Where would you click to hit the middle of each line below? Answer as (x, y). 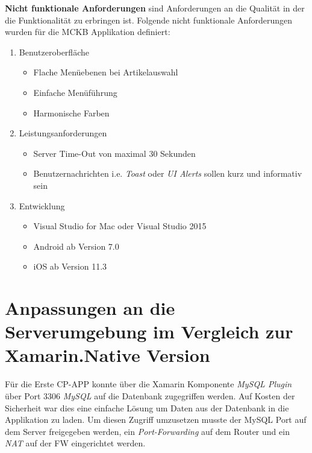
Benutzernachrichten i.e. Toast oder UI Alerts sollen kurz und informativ (168, 173)
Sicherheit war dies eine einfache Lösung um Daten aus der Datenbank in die (147, 407)
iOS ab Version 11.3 (70, 266)
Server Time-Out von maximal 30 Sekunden (114, 153)
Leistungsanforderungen (63, 133)
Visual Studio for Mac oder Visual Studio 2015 (120, 226)
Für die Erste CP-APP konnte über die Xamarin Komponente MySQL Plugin (148, 384)
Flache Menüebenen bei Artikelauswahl (106, 72)
